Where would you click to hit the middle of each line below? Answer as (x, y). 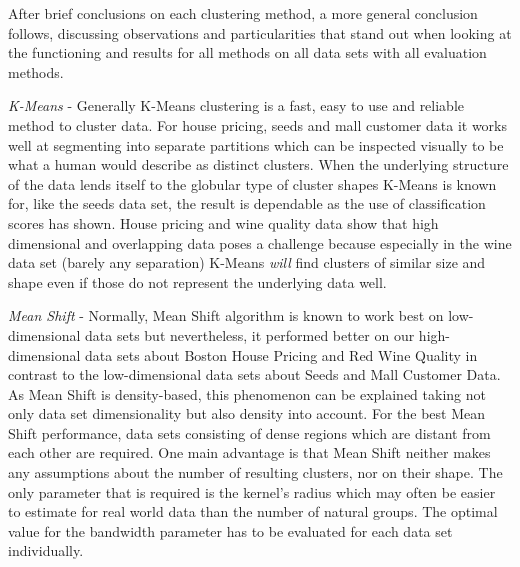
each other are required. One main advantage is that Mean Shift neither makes (249, 452)
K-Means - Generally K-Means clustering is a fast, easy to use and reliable (236, 105)
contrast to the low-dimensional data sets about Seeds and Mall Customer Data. (254, 374)
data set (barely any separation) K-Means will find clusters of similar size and (247, 262)
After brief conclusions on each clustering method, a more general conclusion (243, 13)
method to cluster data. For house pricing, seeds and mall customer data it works (257, 124)
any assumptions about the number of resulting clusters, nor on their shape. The (255, 472)
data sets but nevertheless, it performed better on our (250, 334)
